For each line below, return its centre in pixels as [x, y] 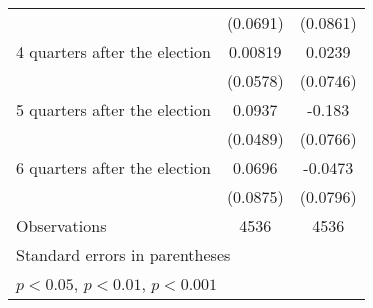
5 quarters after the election [113, 109]
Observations [61, 225]
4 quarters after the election [113, 51]
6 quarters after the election [113, 167]
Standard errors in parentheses [123, 254]
